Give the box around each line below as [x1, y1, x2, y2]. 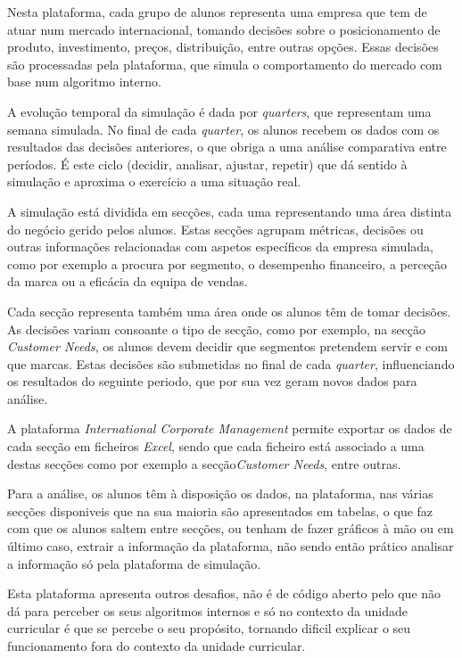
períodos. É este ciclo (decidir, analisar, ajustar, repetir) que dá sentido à [7, 154, 408, 173]
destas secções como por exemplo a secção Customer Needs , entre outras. [7, 454, 401, 473]
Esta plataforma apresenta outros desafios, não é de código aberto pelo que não [7, 584, 441, 603]
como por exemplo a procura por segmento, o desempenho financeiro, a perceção [7, 254, 448, 273]
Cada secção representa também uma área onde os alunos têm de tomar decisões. [7, 301, 451, 320]
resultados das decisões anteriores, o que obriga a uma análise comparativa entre [7, 137, 447, 156]
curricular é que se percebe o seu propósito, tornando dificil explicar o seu [7, 619, 411, 637]
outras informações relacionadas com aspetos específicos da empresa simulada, [7, 237, 433, 256]
